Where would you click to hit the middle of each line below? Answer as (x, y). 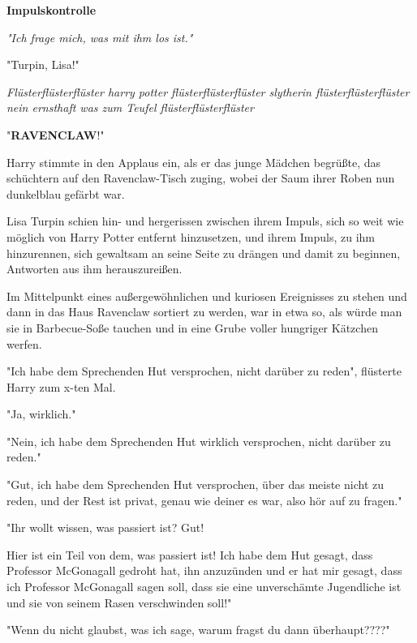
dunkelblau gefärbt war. (66, 193)
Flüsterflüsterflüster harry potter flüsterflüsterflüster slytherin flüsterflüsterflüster (208, 91)
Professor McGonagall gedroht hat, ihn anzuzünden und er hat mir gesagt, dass (204, 570)
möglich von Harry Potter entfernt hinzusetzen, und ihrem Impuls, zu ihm (191, 236)
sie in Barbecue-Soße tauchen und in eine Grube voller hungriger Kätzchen (192, 327)
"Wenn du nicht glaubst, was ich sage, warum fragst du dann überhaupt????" (198, 630)
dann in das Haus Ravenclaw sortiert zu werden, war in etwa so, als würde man (204, 312)
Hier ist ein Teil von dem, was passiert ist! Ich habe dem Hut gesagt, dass (190, 554)
